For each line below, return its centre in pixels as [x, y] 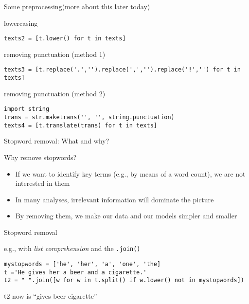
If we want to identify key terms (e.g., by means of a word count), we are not [130, 173]
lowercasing [21, 23]
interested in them [43, 183]
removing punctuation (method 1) [55, 54]
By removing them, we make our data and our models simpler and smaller [126, 216]
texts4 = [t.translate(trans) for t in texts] [80, 125]
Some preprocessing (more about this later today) [77, 6]
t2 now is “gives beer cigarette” [51, 296]
